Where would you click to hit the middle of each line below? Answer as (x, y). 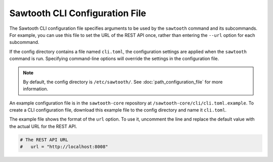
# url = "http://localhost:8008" (64, 147)
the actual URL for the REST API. (43, 126)
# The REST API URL (44, 140)
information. (36, 89)
